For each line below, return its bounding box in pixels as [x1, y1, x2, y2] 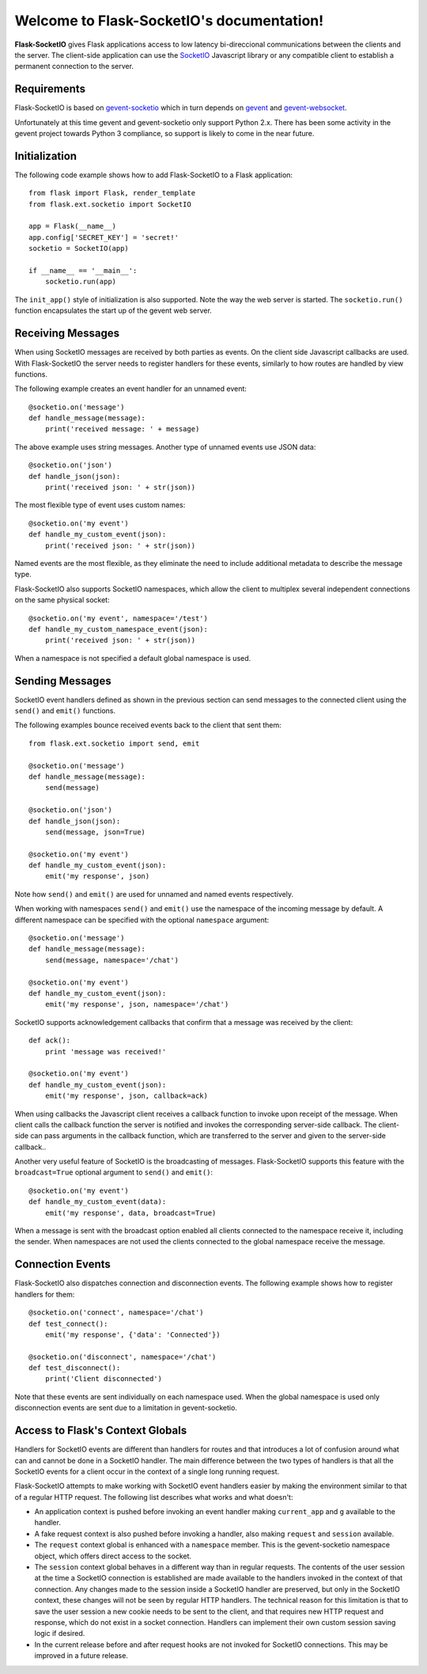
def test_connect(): [28, 1319, 108, 1328]
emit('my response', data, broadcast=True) [44, 1208, 217, 1217]
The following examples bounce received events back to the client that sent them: [14, 720, 282, 730]
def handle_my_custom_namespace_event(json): [28, 624, 209, 633]
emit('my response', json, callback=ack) [44, 1091, 209, 1100]
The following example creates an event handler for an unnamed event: [14, 384, 247, 393]
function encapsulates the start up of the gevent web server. [14, 306, 213, 316]
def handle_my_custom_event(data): [28, 1198, 167, 1206]
